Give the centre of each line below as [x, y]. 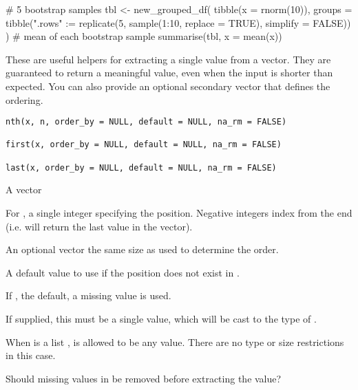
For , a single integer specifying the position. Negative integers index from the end [179, 213]
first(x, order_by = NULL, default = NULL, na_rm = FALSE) [144, 145]
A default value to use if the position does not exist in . [123, 272]
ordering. [24, 99]
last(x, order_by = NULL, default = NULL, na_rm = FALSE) [141, 167]
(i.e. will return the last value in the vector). [99, 226]
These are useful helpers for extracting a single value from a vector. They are [168, 59]
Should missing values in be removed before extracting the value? [144, 378]
